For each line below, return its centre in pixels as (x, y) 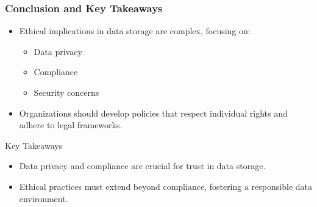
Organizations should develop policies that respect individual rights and (153, 113)
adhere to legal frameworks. (71, 125)
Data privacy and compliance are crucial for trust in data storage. (142, 166)
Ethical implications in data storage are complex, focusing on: (135, 31)
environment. (44, 198)
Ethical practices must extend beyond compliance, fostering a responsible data (166, 186)
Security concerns (66, 92)
